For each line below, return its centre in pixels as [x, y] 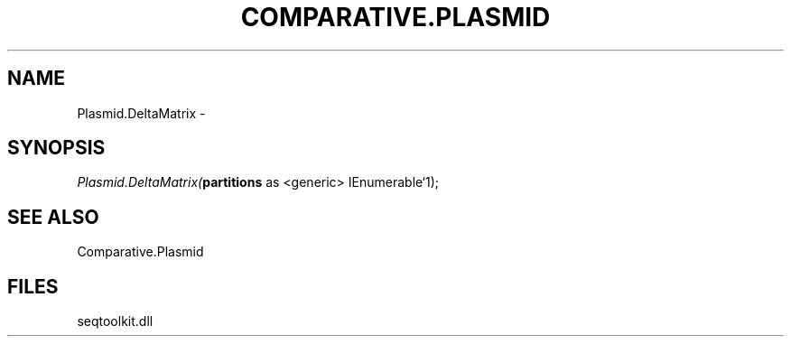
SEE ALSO [53, 217]
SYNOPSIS [56, 148]
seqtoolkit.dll [115, 321]
